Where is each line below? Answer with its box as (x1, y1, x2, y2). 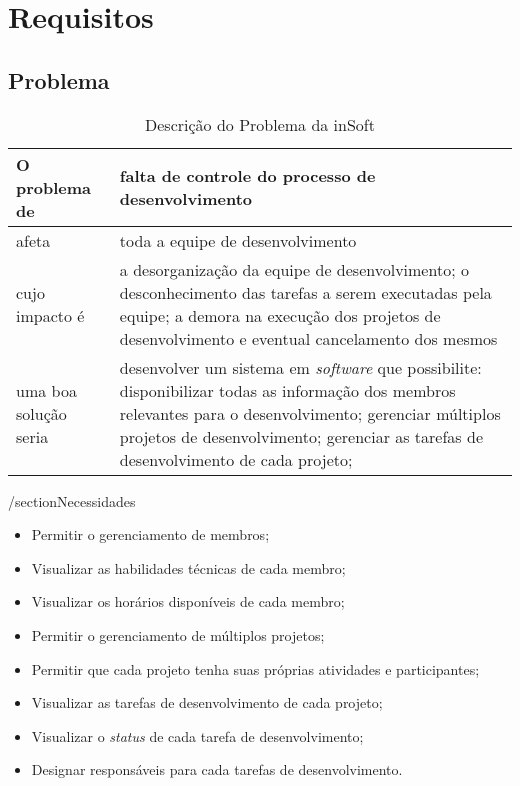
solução (16, 401, 67, 425)
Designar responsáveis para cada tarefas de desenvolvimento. (31, 759, 403, 780)
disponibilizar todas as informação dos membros (119, 378, 456, 402)
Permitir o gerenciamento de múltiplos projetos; (31, 624, 325, 645)
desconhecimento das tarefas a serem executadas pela (119, 280, 492, 304)
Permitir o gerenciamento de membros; (31, 524, 270, 545)
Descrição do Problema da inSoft (145, 112, 375, 136)
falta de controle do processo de (119, 164, 376, 188)
